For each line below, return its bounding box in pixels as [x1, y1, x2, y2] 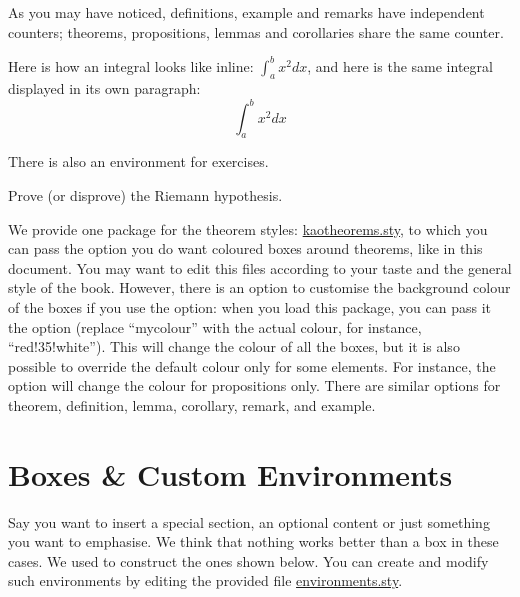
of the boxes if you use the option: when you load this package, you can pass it [8, 296, 491, 317]
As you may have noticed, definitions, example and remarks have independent [8, 2, 485, 22]
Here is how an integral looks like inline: [8, 55, 254, 76]
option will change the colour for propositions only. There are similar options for [8, 375, 501, 396]
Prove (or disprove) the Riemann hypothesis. [8, 184, 283, 205]
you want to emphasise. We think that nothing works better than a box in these [8, 531, 499, 552]
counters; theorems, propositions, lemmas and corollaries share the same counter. [8, 21, 504, 42]
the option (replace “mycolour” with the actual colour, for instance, [8, 316, 422, 337]
